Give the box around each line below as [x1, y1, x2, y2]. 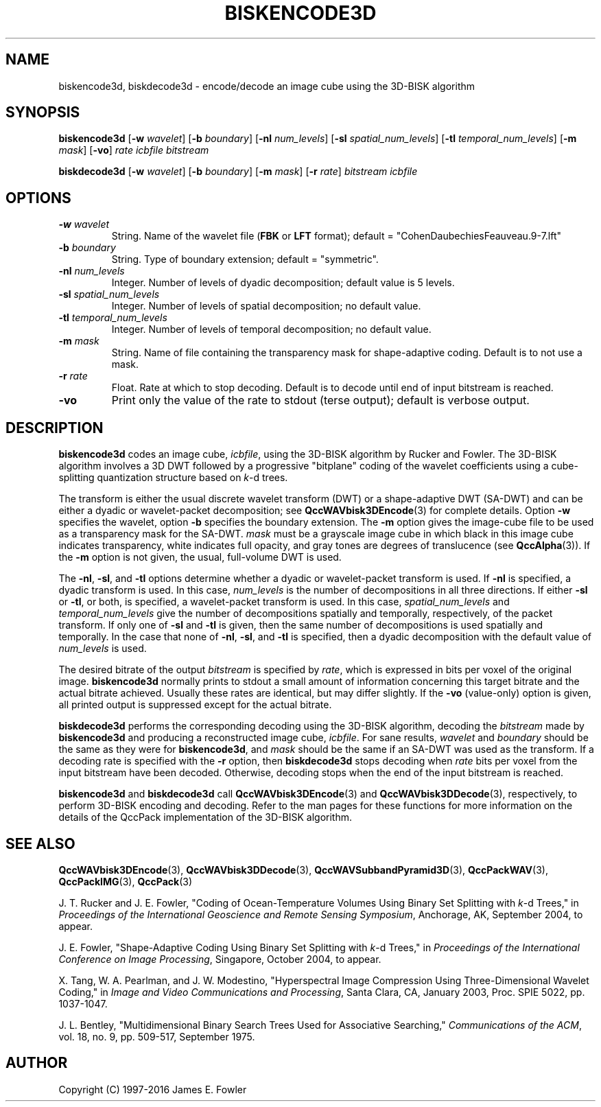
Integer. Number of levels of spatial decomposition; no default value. [111, 300, 421, 312]
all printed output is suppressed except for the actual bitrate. [58, 699, 332, 711]
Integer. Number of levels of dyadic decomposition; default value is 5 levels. [111, 277, 455, 289]
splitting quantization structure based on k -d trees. [58, 471, 288, 484]
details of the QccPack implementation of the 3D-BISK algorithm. [58, 811, 352, 824]
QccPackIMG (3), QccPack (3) [58, 875, 193, 887]
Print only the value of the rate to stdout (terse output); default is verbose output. [111, 393, 530, 408]
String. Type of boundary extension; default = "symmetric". [111, 253, 379, 266]
